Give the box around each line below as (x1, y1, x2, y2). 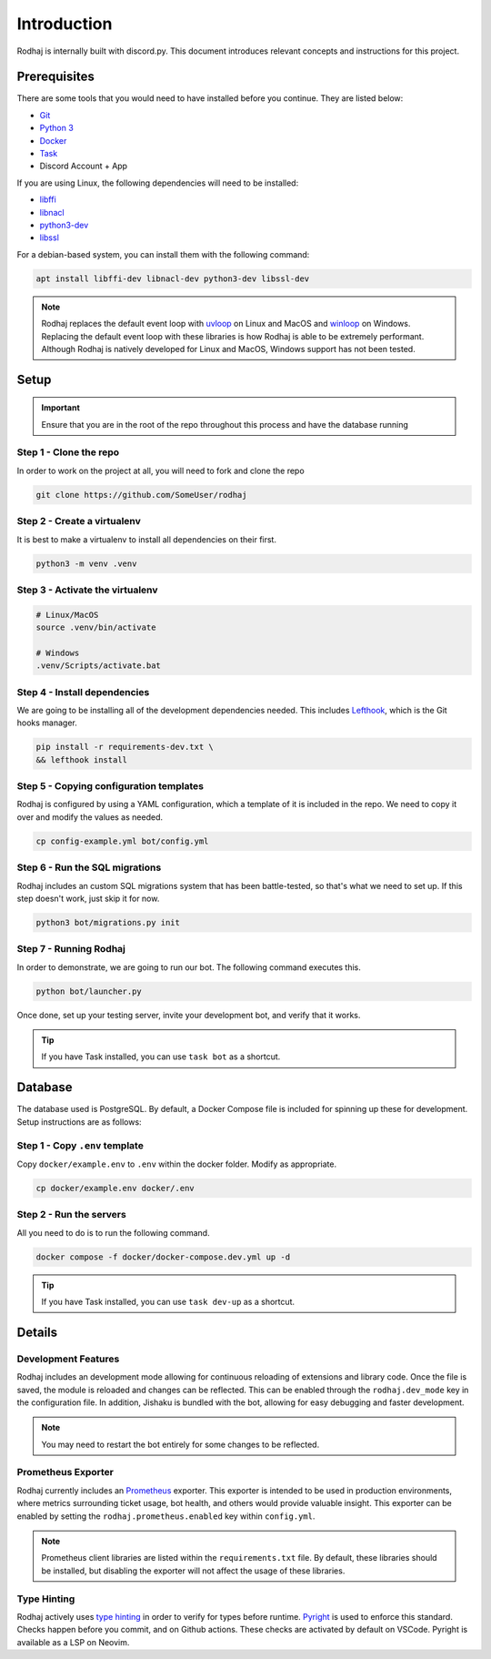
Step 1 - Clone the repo (16, 446, 120, 459)
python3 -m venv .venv (35, 558, 137, 569)
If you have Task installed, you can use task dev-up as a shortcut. (41, 1296, 296, 1307)
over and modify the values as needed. (16, 811, 164, 823)
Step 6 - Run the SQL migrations (16, 861, 162, 874)
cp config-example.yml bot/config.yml (35, 835, 209, 846)
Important (41, 402, 81, 413)
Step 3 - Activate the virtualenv (16, 583, 158, 596)
